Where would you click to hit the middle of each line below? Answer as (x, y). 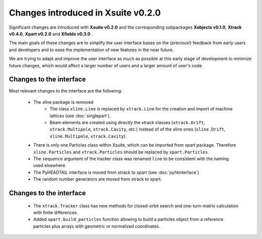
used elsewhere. (50, 165)
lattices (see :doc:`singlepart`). (80, 116)
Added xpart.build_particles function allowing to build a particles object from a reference (128, 220)
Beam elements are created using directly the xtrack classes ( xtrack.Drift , (127, 122)
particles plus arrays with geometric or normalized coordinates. (97, 226)
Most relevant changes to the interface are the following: (65, 91)
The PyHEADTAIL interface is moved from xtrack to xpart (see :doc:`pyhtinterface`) (116, 172)
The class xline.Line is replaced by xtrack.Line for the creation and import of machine (141, 109)
